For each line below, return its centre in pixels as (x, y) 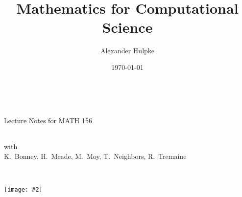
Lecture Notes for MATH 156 (48, 120)
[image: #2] (23, 190)
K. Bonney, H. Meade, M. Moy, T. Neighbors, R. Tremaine (95, 156)
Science (127, 27)
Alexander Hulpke (127, 51)
